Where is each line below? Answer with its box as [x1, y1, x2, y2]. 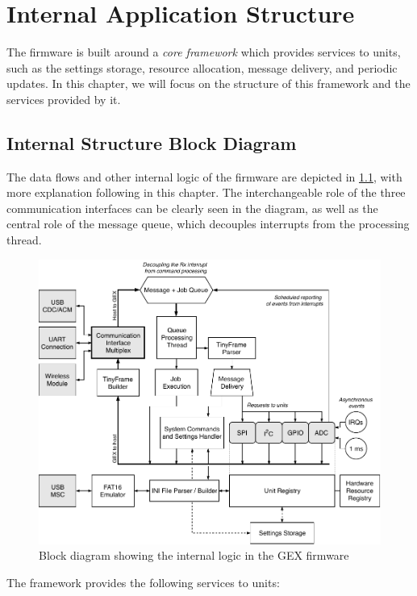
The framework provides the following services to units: [6, 573, 280, 590]
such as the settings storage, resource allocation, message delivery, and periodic [6, 59, 398, 76]
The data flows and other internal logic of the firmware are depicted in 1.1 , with [6, 168, 402, 185]
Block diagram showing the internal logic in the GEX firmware [39, 547, 349, 564]
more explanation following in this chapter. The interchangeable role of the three [6, 184, 406, 201]
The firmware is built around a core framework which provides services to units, [6, 44, 401, 60]
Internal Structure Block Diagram [6, 130, 297, 155]
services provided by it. [6, 90, 121, 107]
